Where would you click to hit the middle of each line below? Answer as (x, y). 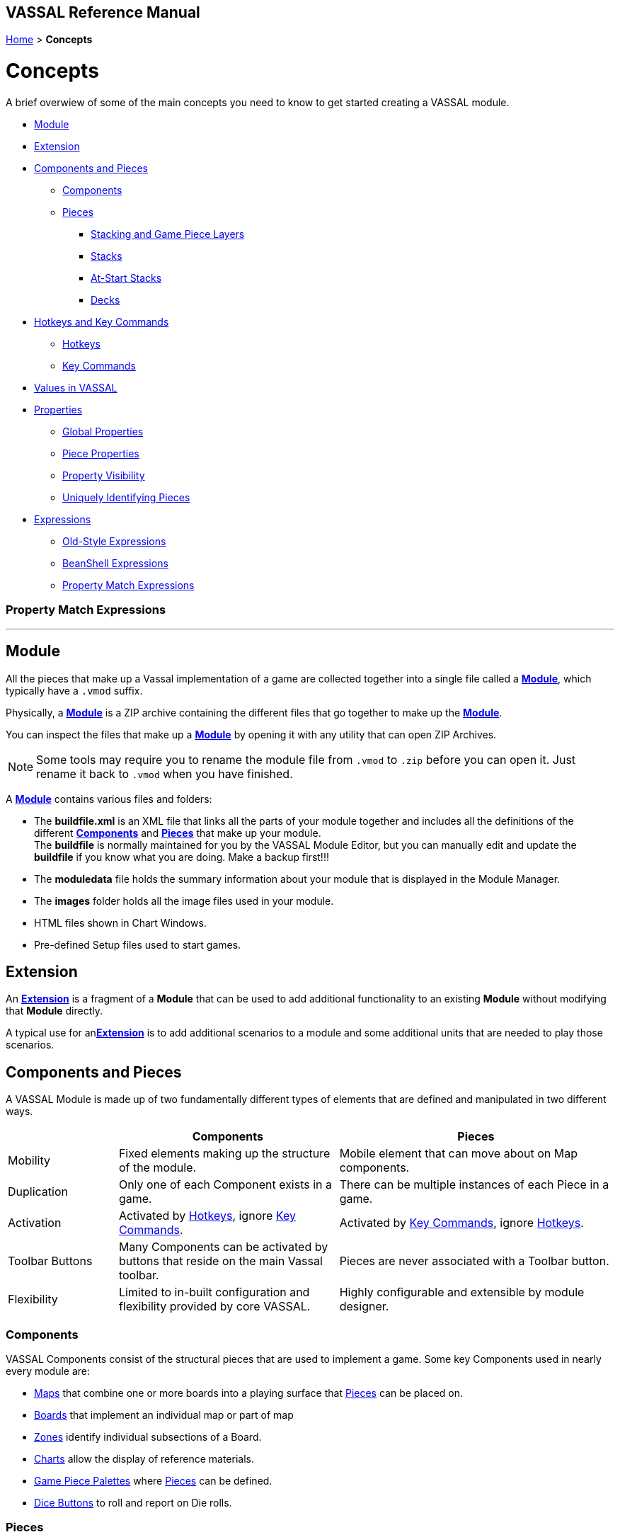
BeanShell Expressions (115, 563)
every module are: (48, 1371)
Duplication (38, 1192)
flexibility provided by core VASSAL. (214, 1307)
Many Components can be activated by (223, 1247)
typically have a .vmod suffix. (74, 690)
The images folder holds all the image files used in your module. (184, 901)
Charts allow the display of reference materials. (144, 1458)
